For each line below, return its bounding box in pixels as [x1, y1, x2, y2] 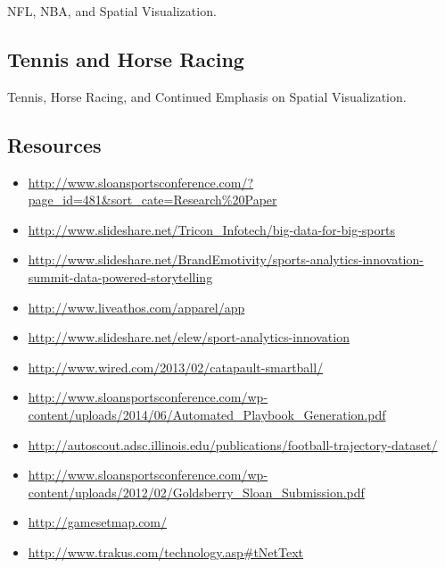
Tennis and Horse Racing [7, 45, 244, 72]
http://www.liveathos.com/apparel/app [28, 297, 245, 316]
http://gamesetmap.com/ [28, 513, 168, 531]
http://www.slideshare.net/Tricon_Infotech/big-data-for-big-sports [28, 220, 395, 238]
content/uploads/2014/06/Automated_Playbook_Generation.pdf [28, 405, 386, 423]
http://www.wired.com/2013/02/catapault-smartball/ [28, 357, 324, 376]
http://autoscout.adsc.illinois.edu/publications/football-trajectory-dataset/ [28, 435, 438, 454]
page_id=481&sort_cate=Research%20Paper [28, 190, 277, 209]
